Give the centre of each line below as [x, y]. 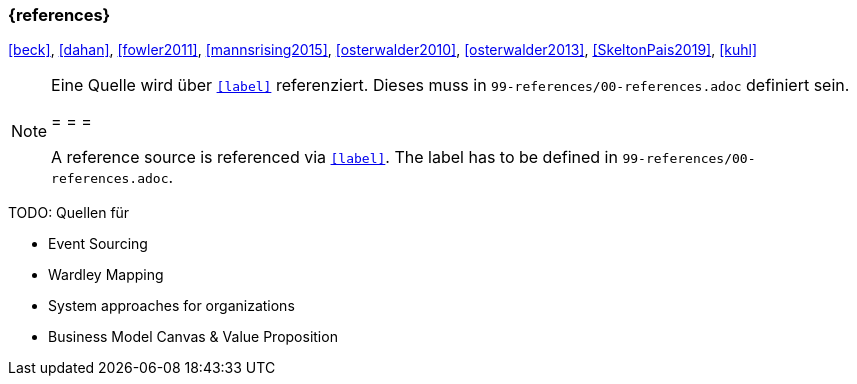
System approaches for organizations [171, 306]
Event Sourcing [98, 244]
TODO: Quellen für [69, 213]
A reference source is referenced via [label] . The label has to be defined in [334, 157]
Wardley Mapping [106, 275]
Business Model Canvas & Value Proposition [193, 337]
